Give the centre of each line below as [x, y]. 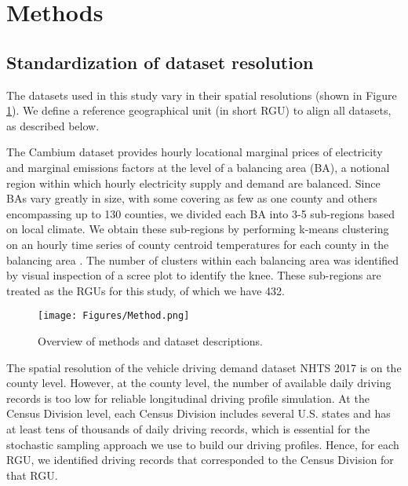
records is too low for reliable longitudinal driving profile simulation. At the [188, 398]
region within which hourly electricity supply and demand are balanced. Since [193, 183]
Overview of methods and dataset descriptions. [150, 340]
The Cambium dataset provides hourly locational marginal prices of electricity [195, 152]
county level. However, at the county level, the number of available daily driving [199, 383]
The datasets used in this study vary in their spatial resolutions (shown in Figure [202, 95]
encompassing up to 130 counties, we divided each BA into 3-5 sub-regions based [200, 213]
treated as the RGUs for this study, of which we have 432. [146, 290]
